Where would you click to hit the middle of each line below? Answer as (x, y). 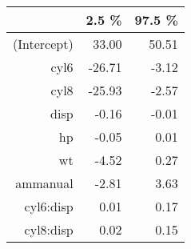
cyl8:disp (49, 229)
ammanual (44, 183)
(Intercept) (43, 44)
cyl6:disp (49, 206)
